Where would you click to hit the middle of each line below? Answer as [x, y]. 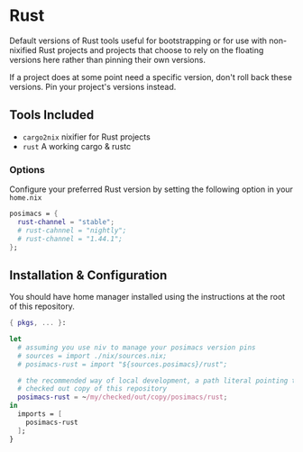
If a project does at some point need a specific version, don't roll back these [151, 77]
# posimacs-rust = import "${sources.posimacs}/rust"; [123, 364]
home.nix [26, 198]
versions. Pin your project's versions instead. [93, 86]
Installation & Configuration [88, 275]
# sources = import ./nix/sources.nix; [92, 356]
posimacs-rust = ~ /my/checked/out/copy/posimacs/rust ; [123, 397]
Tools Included [52, 115]
